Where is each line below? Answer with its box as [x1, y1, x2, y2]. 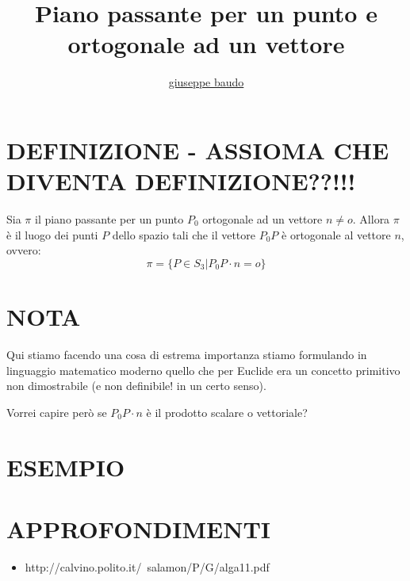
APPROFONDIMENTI [6, 512, 271, 545]
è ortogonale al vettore [282, 226, 391, 243]
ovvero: [6, 242, 41, 258]
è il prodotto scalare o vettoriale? [146, 403, 308, 420]
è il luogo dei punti [6, 226, 98, 243]
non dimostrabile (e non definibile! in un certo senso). [6, 377, 266, 394]
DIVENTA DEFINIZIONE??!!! [6, 165, 356, 197]
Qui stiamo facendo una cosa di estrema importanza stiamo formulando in [6, 346, 367, 362]
